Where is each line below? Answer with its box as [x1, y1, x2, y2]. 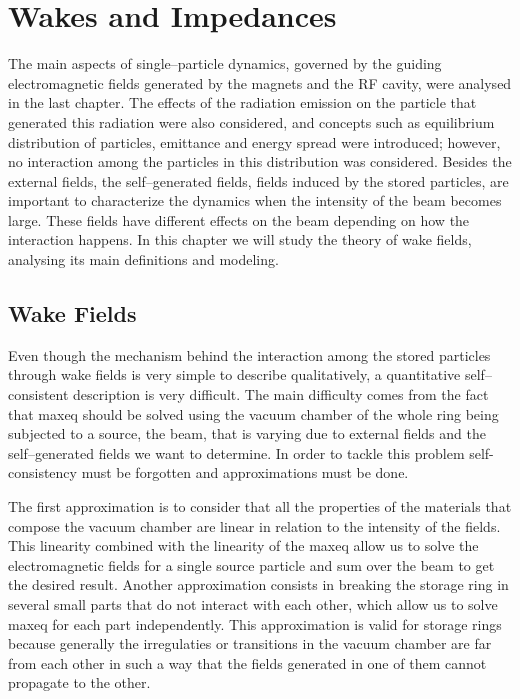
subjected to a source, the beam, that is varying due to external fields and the [8, 423, 486, 444]
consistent [8, 384, 69, 405]
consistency [8, 462, 77, 483]
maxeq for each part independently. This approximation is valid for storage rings [8, 613, 502, 634]
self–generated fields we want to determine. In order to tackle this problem [8, 442, 465, 463]
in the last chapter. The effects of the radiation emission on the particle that [8, 92, 477, 113]
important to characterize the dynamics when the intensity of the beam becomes [8, 190, 502, 211]
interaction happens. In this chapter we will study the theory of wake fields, [8, 229, 472, 250]
